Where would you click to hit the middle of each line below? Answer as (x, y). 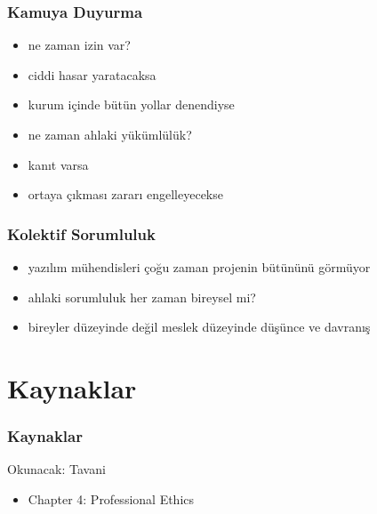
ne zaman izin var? (79, 45)
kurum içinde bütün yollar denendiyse (131, 104)
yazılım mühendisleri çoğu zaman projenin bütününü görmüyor (199, 267)
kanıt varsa (58, 164)
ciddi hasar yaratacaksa (92, 74)
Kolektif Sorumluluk (81, 233)
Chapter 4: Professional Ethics (111, 498)
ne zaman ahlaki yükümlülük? (110, 134)
